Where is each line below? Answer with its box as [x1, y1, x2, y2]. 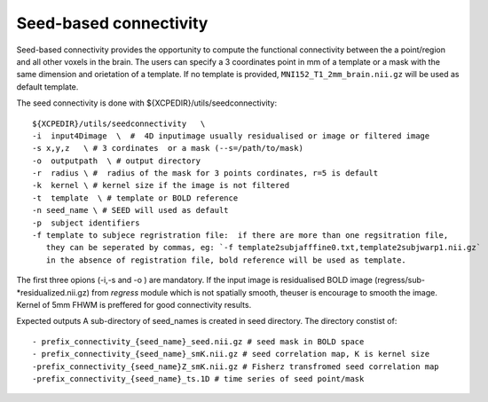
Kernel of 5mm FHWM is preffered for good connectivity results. [16, 299, 252, 310]
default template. [16, 81, 79, 92]
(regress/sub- [374, 275, 426, 286]
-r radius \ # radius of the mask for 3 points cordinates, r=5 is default [32, 169, 379, 178]
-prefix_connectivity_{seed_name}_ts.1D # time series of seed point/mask [32, 374, 365, 383]
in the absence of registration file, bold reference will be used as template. [45, 255, 407, 265]
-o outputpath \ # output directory [32, 155, 201, 166]
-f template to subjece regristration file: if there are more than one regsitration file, [32, 231, 449, 240]
